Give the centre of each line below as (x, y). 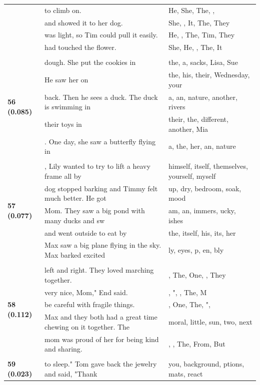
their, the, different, (198, 119)
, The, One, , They (197, 274)
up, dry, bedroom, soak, (205, 188)
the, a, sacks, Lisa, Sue (203, 62)
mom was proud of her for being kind (102, 339)
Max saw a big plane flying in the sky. (103, 245)
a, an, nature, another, (203, 97)
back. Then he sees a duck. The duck (101, 97)
